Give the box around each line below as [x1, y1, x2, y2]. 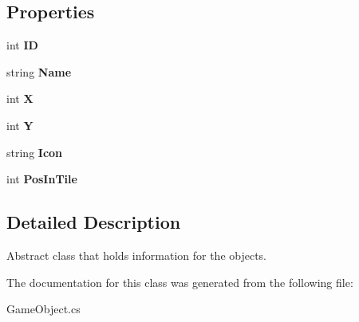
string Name [6, 63, 72, 80]
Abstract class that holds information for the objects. [6, 246, 267, 263]
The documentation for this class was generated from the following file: [6, 273, 353, 290]
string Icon [6, 143, 63, 160]
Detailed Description [6, 210, 181, 234]
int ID [6, 37, 38, 53]
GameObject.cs [6, 300, 81, 317]
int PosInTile [6, 171, 77, 187]
